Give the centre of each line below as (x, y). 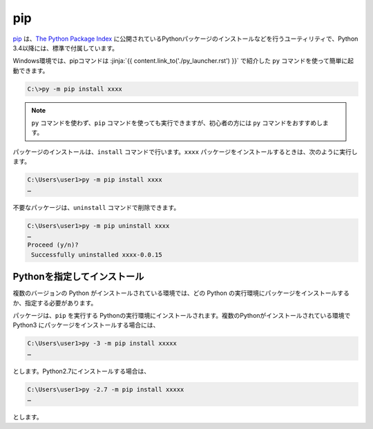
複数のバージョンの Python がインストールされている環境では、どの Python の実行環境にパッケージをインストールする (181, 293)
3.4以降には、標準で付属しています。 (66, 48)
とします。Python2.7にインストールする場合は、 (82, 371)
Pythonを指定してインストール (78, 277)
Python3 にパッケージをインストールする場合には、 (86, 325)
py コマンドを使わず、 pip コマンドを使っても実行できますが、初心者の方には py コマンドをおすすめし (177, 123)
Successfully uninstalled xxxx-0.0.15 (97, 255)
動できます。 (31, 70)
